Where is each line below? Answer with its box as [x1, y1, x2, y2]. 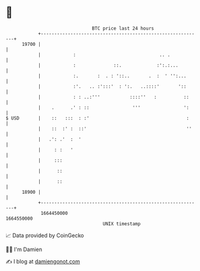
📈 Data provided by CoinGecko [5, 232, 84, 239]
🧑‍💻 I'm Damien [5, 246, 43, 253]
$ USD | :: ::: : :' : [5, 115, 189, 121]
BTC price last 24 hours [92, 25, 154, 31]
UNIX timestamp [102, 220, 141, 227]
